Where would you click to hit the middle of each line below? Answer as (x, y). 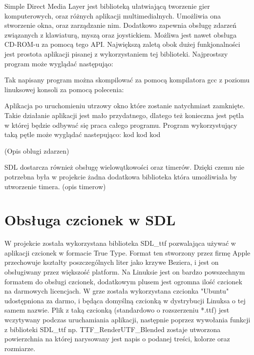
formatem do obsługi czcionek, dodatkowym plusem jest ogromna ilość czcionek (123, 281)
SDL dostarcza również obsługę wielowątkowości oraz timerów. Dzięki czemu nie (124, 167)
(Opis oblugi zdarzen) (37, 150)
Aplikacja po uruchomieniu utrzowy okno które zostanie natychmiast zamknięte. (125, 106)
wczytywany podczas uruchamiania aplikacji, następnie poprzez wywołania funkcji (127, 319)
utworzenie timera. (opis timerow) (55, 186)
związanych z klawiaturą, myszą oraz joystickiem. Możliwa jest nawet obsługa (121, 34)
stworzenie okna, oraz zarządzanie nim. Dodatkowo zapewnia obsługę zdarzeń (120, 25)
